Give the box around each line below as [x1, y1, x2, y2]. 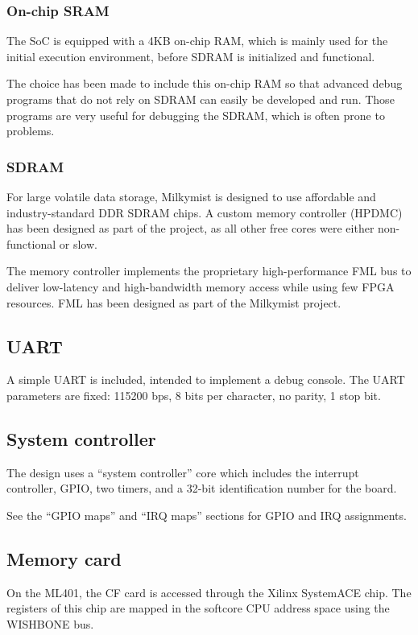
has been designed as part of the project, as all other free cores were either [6, 220, 375, 237]
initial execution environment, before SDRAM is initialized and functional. [6, 47, 375, 64]
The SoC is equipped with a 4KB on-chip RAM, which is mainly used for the [6, 32, 388, 49]
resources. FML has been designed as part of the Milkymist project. [6, 294, 341, 311]
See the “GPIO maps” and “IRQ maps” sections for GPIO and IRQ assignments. [6, 506, 407, 523]
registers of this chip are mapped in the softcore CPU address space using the [6, 600, 390, 616]
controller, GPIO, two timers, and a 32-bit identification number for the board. [6, 480, 397, 497]
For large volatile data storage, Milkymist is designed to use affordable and [6, 188, 376, 204]
